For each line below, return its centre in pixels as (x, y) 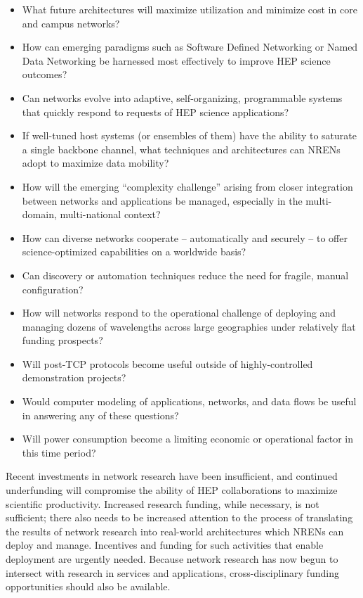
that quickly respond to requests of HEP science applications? (156, 112)
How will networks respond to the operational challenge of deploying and (179, 313)
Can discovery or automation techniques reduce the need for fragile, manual (185, 275)
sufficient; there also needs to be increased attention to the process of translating (179, 517)
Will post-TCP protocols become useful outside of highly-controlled (167, 363)
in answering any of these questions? (100, 415)
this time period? (59, 452)
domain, (39, 214)
